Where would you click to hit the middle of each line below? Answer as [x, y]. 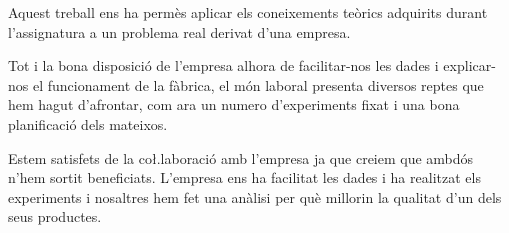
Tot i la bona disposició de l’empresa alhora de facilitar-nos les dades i [223, 65]
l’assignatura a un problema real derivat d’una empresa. [179, 31]
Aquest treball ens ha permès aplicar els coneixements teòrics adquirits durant [248, 12]
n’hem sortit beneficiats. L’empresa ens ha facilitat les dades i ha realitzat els [244, 177]
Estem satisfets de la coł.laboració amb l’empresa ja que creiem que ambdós [241, 157]
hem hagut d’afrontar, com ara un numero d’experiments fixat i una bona [234, 104]
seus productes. [55, 216]
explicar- [469, 65]
